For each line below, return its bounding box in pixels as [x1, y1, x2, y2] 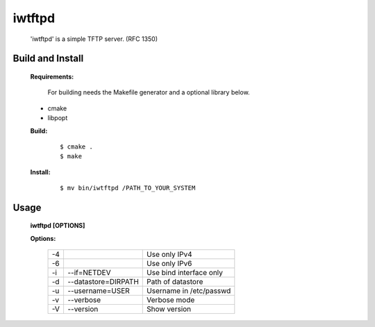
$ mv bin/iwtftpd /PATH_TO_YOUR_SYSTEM [60, 184, 196, 192]
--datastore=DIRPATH [67, 277, 139, 287]
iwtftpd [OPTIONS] [30, 221, 85, 230]
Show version [147, 304, 192, 314]
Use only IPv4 [147, 250, 192, 260]
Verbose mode [147, 295, 195, 305]
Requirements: [30, 72, 74, 81]
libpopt [47, 114, 68, 122]
